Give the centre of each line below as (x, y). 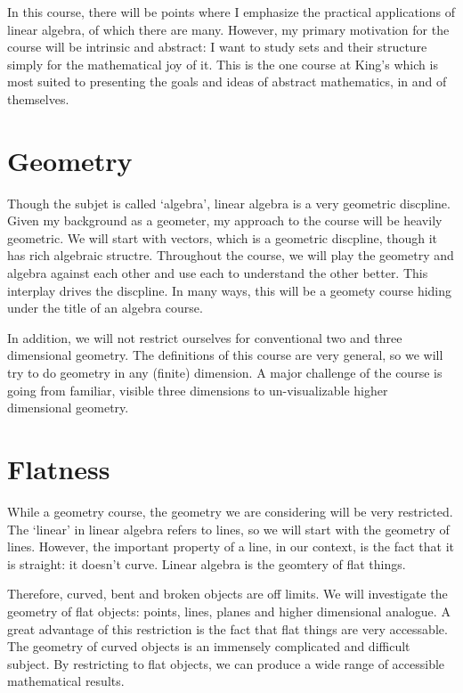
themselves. (38, 98)
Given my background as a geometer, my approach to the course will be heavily (225, 220)
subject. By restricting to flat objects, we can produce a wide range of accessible (226, 663)
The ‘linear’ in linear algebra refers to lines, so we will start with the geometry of (228, 529)
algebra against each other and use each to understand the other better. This (218, 273)
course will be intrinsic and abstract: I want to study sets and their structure (217, 47)
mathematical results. (66, 681)
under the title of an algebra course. (105, 308)
